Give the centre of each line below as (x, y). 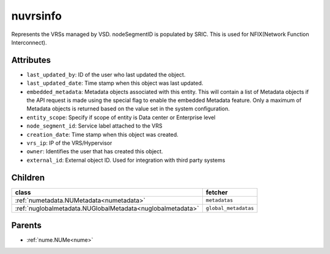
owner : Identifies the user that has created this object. (95, 151)
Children (28, 177)
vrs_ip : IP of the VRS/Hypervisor (69, 143)
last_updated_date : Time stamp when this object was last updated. (115, 83)
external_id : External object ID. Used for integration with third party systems (126, 160)
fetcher (217, 192)
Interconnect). (29, 42)
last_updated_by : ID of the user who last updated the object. (106, 74)
